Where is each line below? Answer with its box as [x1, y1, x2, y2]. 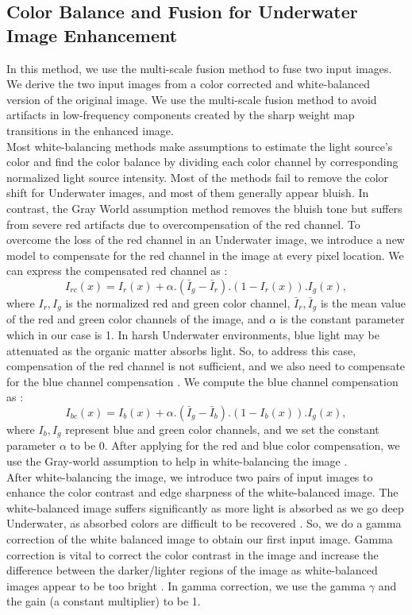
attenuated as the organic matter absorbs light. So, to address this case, [6, 342, 356, 358]
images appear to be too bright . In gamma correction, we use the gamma [6, 577, 366, 594]
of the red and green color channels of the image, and [6, 311, 266, 327]
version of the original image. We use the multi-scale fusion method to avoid [6, 91, 377, 107]
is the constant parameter [279, 311, 405, 327]
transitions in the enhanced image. [6, 122, 174, 138]
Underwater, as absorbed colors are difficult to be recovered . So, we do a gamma [6, 515, 402, 532]
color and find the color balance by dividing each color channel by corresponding [6, 153, 399, 170]
